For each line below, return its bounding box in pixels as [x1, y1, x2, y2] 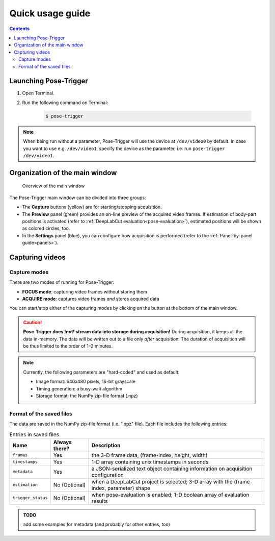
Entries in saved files [9, 431, 60, 438]
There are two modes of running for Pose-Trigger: [9, 279, 115, 285]
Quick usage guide [9, 8, 91, 19]
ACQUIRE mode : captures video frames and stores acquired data [22, 296, 160, 302]
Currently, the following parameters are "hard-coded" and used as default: [23, 369, 180, 375]
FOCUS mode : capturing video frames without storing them [22, 288, 148, 294]
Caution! [23, 319, 42, 325]
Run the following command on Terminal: [22, 100, 108, 106]
